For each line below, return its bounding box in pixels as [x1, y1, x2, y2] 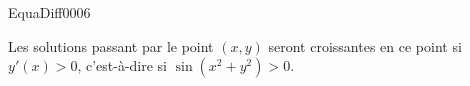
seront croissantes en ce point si [268, 35, 462, 56]
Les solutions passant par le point [8, 35, 214, 56]
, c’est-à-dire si [77, 55, 167, 76]
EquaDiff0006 [8, 2, 91, 22]
